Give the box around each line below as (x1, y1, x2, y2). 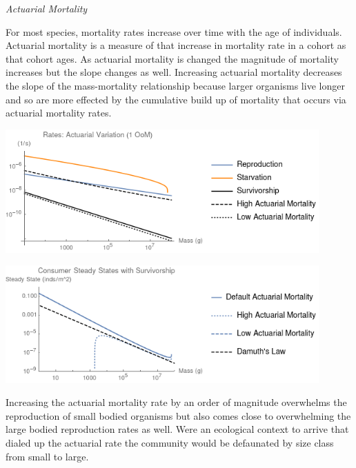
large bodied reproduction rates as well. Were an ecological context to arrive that (6, 422, 349, 436)
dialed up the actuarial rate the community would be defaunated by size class (6, 436, 334, 450)
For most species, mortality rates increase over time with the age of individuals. (6, 24, 342, 39)
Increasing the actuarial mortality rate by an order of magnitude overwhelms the (6, 395, 347, 409)
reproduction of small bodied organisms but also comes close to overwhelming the (6, 408, 351, 423)
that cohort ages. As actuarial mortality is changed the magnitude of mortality (6, 51, 339, 65)
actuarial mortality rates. (6, 105, 112, 120)
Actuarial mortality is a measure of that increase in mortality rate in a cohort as (6, 38, 346, 52)
